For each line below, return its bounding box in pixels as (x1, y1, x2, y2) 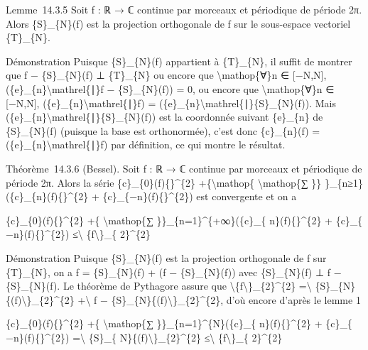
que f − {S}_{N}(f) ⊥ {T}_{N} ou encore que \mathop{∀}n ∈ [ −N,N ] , (6, 67, 327, 82)
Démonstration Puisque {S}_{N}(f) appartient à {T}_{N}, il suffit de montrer (6, 53, 352, 68)
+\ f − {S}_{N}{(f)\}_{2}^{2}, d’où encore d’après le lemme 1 (77, 292, 361, 307)
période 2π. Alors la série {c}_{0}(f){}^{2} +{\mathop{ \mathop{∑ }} (6, 175, 322, 190)
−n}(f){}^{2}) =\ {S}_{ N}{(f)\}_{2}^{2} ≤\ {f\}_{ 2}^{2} (6, 329, 283, 344)
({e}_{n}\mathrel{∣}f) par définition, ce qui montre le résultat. (6, 137, 286, 152)
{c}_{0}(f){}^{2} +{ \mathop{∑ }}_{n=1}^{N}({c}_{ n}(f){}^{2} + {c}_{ (6, 316, 352, 331)
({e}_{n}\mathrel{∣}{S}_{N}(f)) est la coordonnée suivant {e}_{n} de (6, 109, 323, 124)
